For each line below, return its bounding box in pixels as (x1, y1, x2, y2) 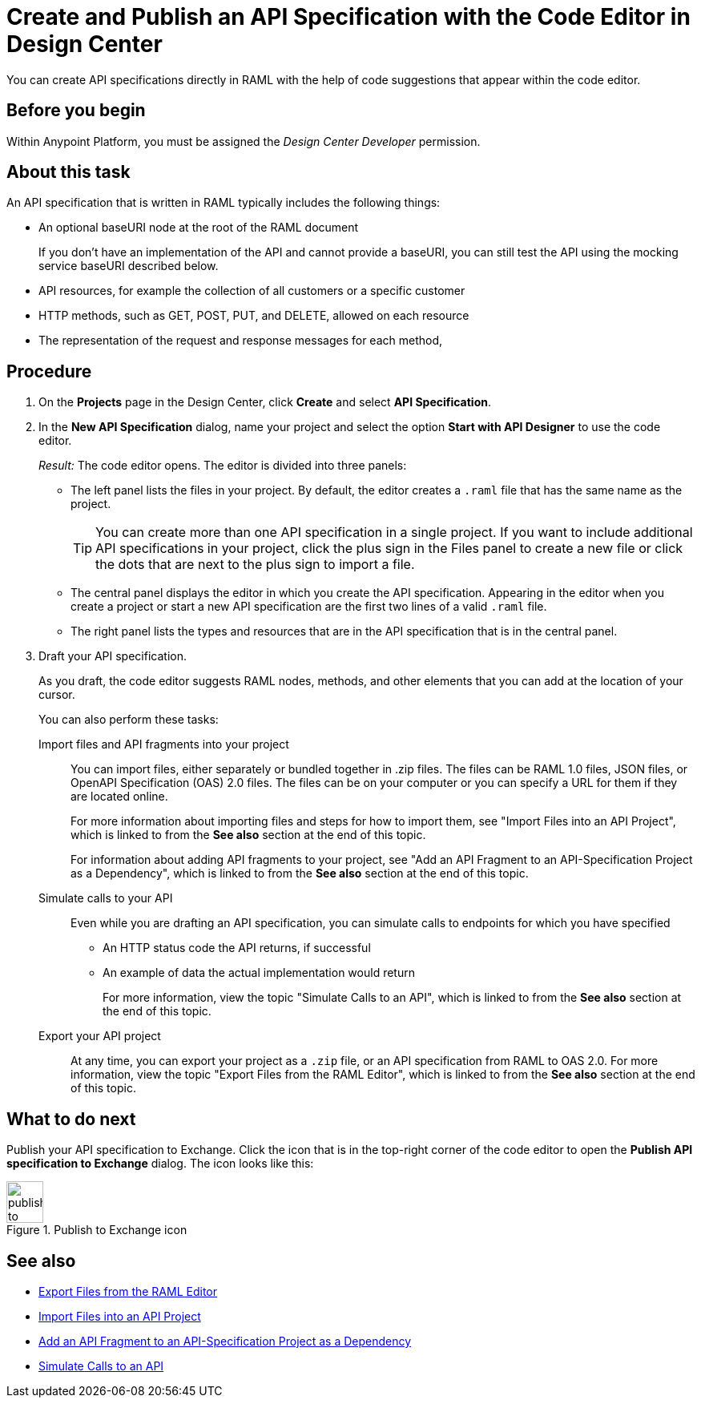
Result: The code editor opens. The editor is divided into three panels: (38, 458, 407, 473)
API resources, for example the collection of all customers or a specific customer (38, 284, 465, 298)
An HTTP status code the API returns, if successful (103, 941, 371, 955)
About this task (6, 162, 131, 183)
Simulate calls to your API (38, 891, 173, 906)
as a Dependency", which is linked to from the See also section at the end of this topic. (71, 866, 529, 881)
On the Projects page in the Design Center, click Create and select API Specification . (38, 395, 492, 409)
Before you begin (6, 100, 146, 121)
